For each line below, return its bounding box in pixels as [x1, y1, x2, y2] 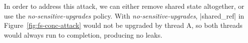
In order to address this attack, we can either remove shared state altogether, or [4, 1, 245, 11]
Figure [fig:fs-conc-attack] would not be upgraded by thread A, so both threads [4, 20, 243, 30]
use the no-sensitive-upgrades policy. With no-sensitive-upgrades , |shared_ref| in [4, 10, 245, 21]
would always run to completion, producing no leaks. [4, 29, 163, 40]
